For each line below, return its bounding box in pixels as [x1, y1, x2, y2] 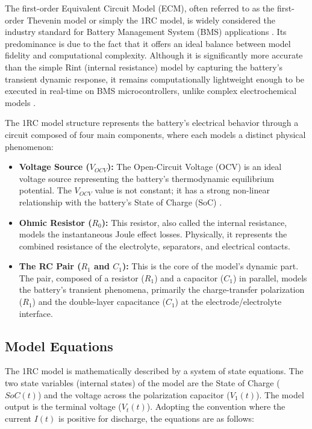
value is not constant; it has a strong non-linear [95, 184, 270, 196]
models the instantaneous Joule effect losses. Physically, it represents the [19, 228, 287, 240]
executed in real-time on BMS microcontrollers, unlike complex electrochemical [5, 84, 297, 97]
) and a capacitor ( [154, 271, 224, 284]
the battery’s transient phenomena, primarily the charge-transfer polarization [19, 283, 305, 296]
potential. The [19, 184, 72, 196]
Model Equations [5, 336, 113, 355]
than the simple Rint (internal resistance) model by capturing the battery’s [5, 60, 283, 73]
